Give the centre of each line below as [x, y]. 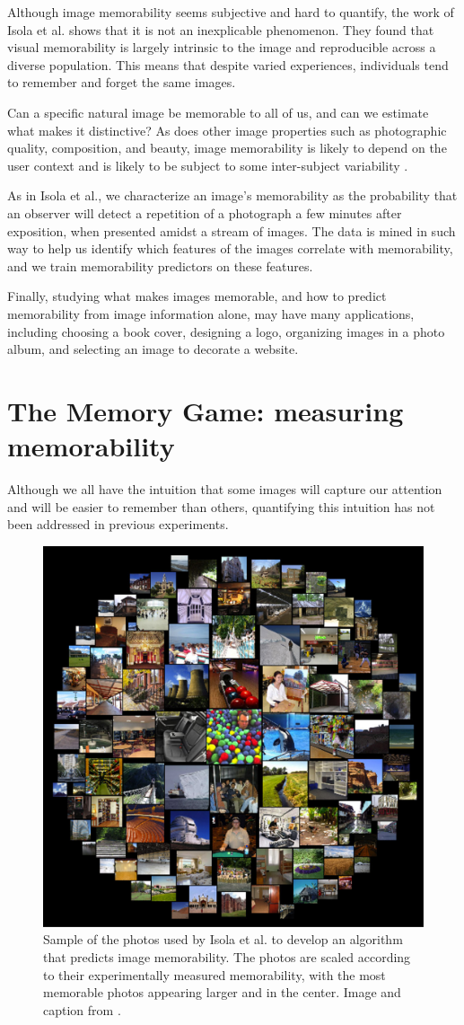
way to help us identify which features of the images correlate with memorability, [230, 248]
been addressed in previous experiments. [118, 524]
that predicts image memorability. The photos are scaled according [227, 956]
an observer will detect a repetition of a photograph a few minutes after [205, 212]
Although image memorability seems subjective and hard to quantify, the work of [231, 12]
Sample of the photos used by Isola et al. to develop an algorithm [223, 939]
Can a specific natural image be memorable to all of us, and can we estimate [218, 112]
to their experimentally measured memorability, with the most [214, 974]
